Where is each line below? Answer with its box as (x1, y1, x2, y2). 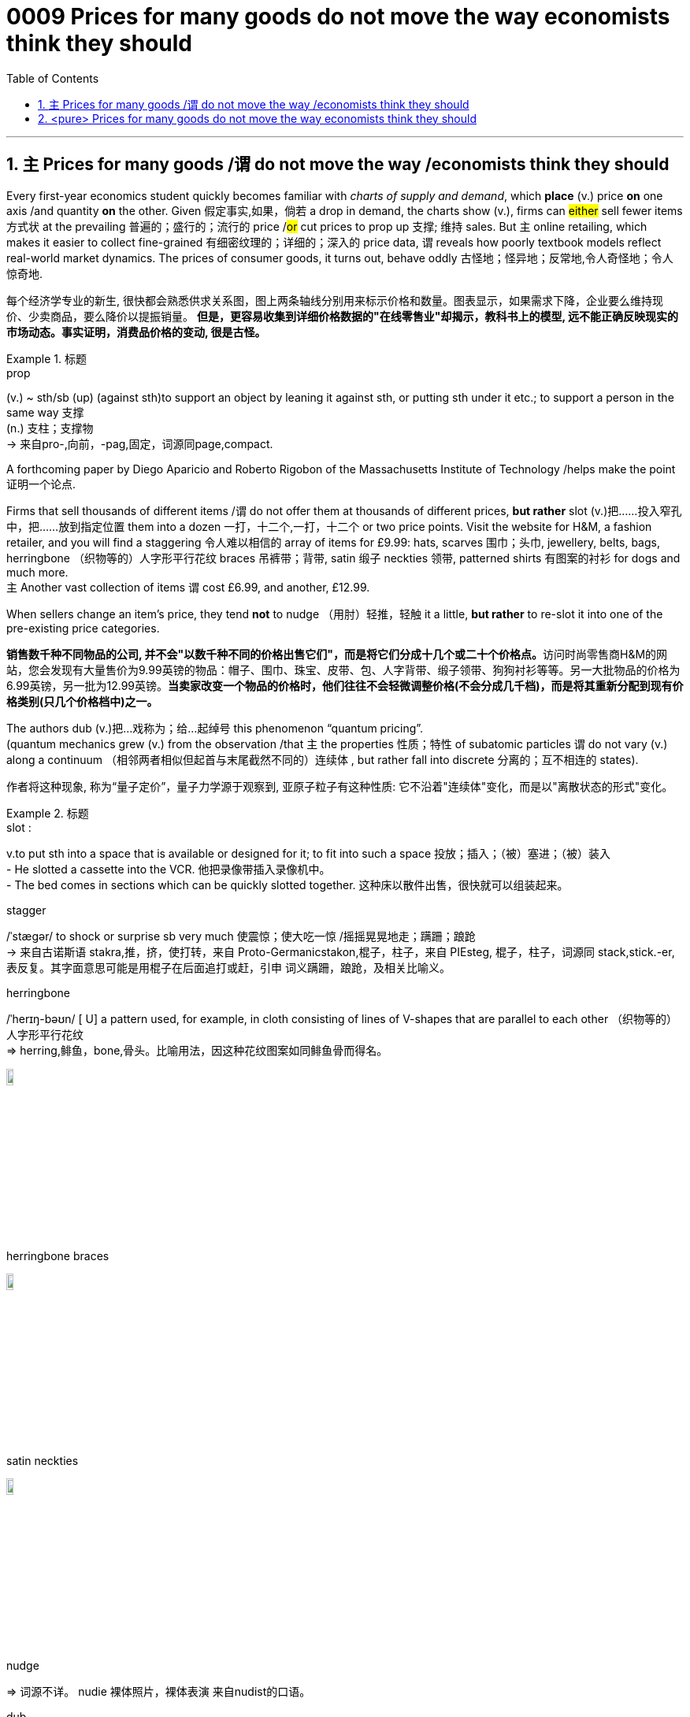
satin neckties (6, 1453, 79, 1467)
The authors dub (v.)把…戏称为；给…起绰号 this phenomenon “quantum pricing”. (6, 721, 424, 735)
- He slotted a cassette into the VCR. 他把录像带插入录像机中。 (6, 862, 331, 876)
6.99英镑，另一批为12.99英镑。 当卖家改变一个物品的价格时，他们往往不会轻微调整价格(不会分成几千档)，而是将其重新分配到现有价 (6, 678, 684, 692)
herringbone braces (6, 1248, 109, 1263)
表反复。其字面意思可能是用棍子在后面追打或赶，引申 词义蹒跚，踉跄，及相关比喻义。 (6, 960, 451, 974)
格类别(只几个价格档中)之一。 (6, 694, 158, 708)
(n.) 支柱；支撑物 (6, 421, 94, 435)
